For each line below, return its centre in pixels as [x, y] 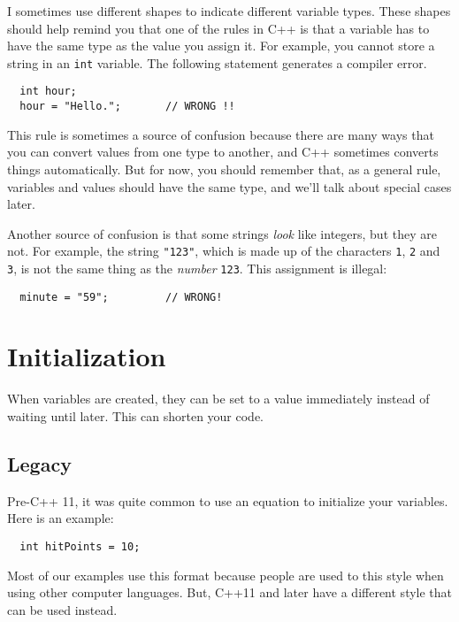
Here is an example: [61, 518]
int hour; [48, 92]
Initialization [87, 356]
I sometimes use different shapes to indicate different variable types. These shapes [229, 11]
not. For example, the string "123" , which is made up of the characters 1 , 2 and [224, 251]
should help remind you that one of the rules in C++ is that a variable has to [218, 28]
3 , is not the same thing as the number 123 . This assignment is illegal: [197, 268]
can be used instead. [62, 609]
